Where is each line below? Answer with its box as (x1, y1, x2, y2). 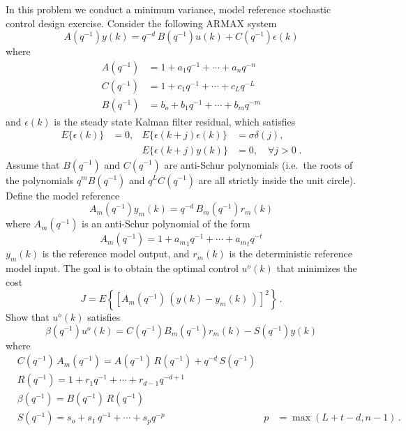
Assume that (6, 157, 60, 172)
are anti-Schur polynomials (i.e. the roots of (164, 157, 353, 172)
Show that (6, 310, 50, 324)
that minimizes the (276, 260, 357, 275)
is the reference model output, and (42, 246, 190, 261)
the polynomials (6, 172, 74, 187)
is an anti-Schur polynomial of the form (82, 216, 250, 231)
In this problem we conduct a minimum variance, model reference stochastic (6, 2, 331, 16)
